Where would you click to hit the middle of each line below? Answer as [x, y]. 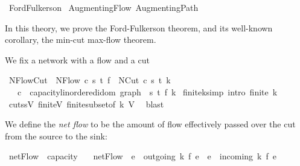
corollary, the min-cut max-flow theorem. [81, 40]
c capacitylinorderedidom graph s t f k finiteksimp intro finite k [147, 91]
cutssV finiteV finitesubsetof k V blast [86, 104]
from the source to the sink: [56, 136]
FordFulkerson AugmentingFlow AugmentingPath [104, 7]
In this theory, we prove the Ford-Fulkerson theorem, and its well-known [139, 27]
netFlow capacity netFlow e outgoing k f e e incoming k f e [142, 156]
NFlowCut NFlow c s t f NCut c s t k [90, 80]
